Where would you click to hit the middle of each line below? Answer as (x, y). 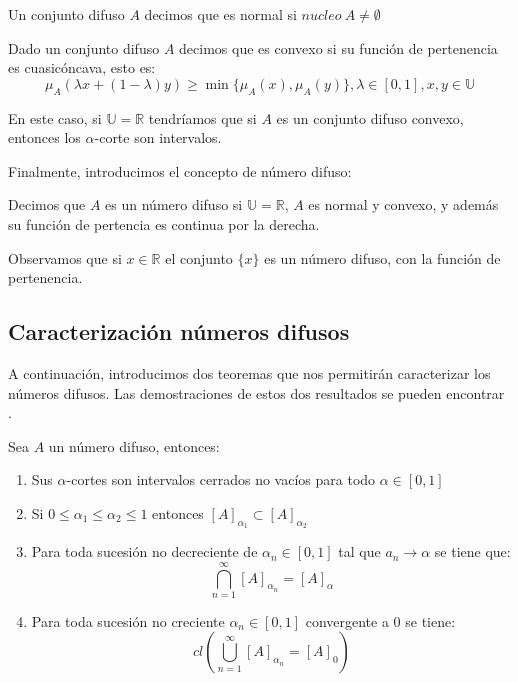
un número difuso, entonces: (134, 445)
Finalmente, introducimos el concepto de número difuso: (180, 170)
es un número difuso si (174, 204)
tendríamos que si (202, 117)
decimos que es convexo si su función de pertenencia (338, 47)
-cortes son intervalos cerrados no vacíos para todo (221, 479)
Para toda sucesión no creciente (128, 620)
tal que (359, 551)
